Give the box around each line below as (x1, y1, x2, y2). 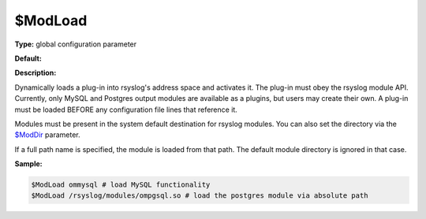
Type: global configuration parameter (14, 39, 137, 49)
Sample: (14, 159, 43, 169)
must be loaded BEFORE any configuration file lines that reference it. (14, 105, 238, 114)
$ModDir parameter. (14, 130, 80, 139)
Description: (14, 68, 57, 78)
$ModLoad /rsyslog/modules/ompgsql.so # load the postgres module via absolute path (31, 191, 368, 200)
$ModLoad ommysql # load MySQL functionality (31, 180, 211, 189)
